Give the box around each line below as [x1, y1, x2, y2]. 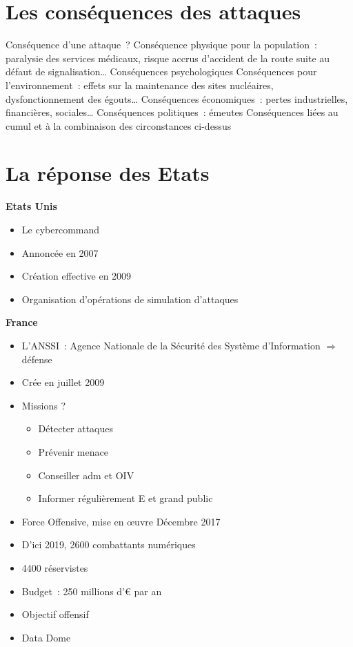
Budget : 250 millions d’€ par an [21, 583, 162, 598]
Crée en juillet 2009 [21, 375, 105, 389]
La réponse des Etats [6, 159, 210, 187]
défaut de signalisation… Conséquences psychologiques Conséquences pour [6, 64, 317, 79]
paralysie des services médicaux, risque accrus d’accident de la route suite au [6, 50, 330, 65]
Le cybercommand [21, 222, 100, 236]
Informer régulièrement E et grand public [38, 491, 213, 505]
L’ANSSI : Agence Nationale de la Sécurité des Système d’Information [21, 338, 321, 352]
